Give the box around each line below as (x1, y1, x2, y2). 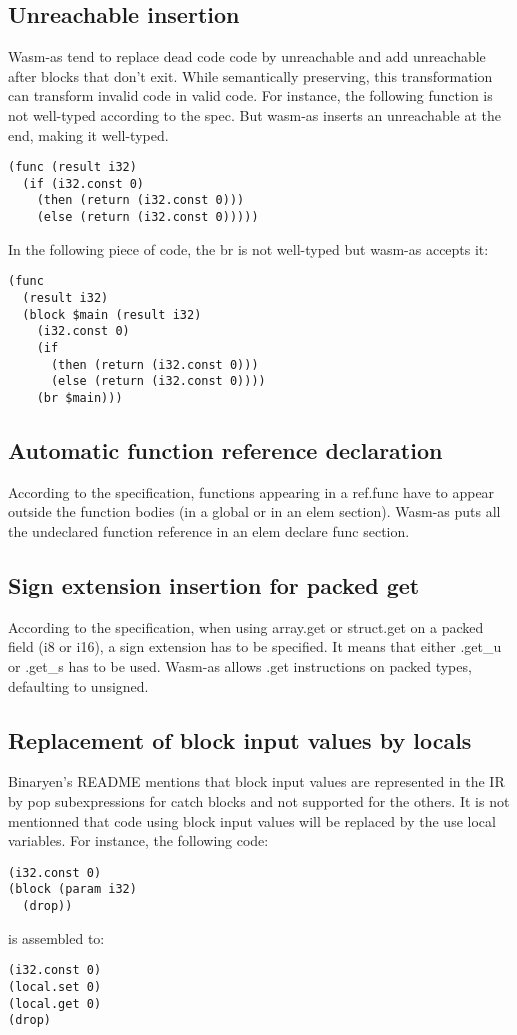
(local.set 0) (8, 980, 102, 994)
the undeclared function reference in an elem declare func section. (8, 521, 410, 542)
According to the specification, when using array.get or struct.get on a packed (8, 616, 484, 637)
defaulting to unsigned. (8, 675, 149, 696)
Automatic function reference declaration (8, 435, 443, 466)
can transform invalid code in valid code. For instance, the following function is (8, 85, 493, 106)
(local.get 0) (8, 996, 102, 1011)
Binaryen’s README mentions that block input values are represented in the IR (8, 771, 505, 792)
